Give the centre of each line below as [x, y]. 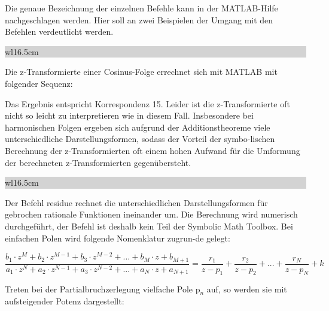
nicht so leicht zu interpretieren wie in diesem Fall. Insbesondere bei [129, 115]
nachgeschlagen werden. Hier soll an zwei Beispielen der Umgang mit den [139, 19]
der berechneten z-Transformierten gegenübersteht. [98, 162]
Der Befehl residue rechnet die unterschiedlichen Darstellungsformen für [136, 202]
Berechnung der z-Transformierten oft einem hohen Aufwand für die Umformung [153, 150]
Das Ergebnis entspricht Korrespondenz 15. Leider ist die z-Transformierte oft [147, 103]
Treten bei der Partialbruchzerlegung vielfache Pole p [103, 289]
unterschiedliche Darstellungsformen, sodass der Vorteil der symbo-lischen [140, 139]
